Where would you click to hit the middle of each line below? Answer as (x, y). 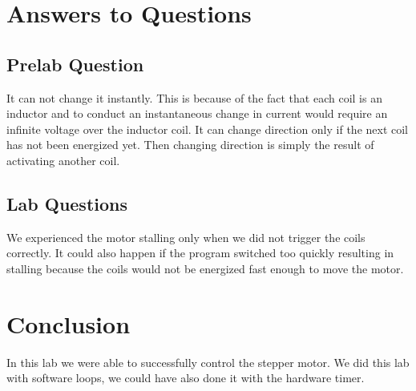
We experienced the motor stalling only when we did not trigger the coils (186, 237)
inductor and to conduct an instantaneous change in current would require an (197, 113)
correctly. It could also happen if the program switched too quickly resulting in (200, 253)
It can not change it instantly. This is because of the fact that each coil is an (194, 97)
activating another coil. (63, 160)
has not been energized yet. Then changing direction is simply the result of (190, 145)
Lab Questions (67, 203)
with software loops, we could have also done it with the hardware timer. (186, 378)
